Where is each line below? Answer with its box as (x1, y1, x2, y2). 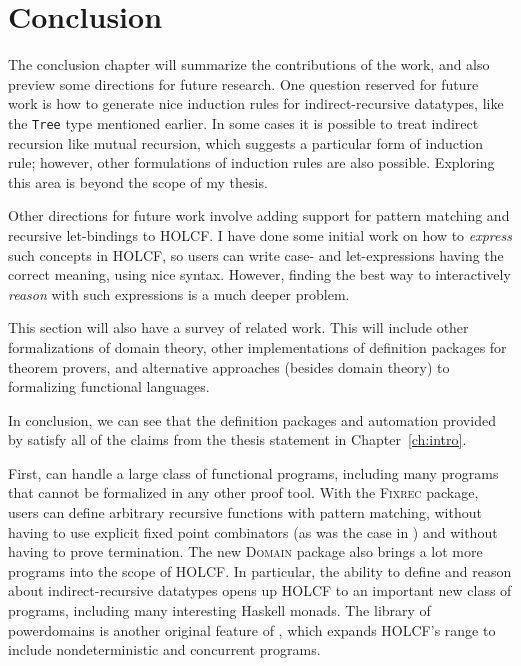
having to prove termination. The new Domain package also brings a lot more (8, 541, 483, 562)
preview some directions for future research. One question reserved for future (8, 73, 479, 94)
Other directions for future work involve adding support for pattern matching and (8, 205, 510, 226)
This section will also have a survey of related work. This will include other (8, 317, 469, 338)
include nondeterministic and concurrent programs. (8, 639, 321, 660)
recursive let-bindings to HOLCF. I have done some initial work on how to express (8, 224, 512, 245)
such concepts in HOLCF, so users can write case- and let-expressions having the (8, 244, 504, 265)
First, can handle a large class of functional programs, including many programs (8, 462, 499, 483)
